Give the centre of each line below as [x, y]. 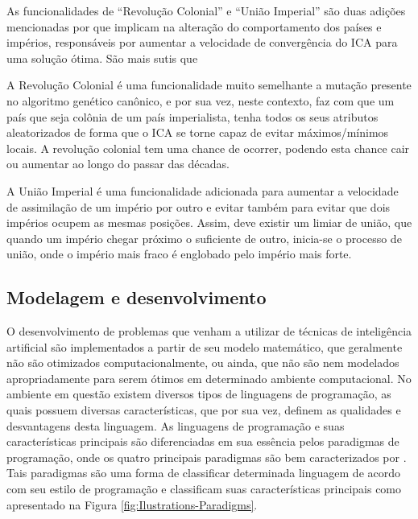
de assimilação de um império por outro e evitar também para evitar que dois [199, 206]
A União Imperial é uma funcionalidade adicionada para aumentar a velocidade [203, 190]
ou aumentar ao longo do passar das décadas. [118, 164]
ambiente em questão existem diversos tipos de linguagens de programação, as [199, 394]
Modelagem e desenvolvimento [137, 297]
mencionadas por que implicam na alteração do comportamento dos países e [194, 26]
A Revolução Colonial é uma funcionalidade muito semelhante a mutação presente [209, 85]
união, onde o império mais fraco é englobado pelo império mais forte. [179, 254]
